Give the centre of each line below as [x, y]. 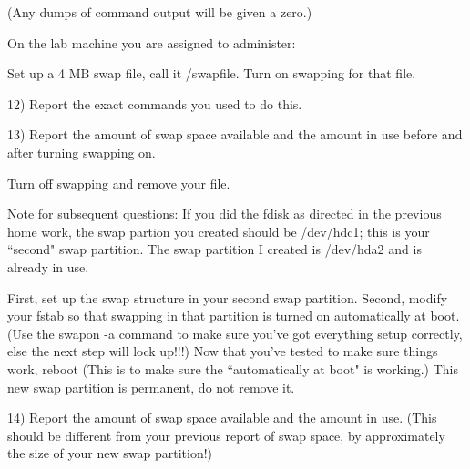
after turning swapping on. [82, 152]
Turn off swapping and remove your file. [119, 183]
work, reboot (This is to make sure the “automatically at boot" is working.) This [233, 368]
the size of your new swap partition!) [110, 453]
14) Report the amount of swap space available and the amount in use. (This [222, 418]
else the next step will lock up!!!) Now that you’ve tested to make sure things [223, 351]
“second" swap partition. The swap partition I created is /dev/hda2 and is [215, 249]
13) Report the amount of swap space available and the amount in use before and [235, 134]
